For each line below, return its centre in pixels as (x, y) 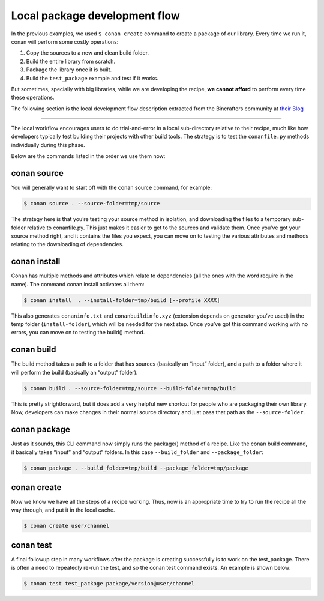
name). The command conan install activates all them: (78, 284)
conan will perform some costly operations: (65, 41)
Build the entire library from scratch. (71, 61)
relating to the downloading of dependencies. (67, 244)
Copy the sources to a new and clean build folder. (88, 53)
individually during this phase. (48, 145)
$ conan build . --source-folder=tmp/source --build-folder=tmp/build (130, 388)
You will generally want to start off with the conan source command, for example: (112, 188)
